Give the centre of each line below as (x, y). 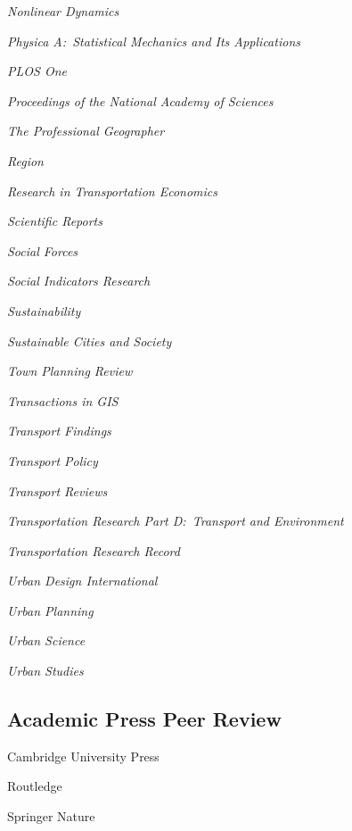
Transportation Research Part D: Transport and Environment (176, 521)
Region (25, 160)
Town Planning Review (70, 371)
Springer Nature (51, 816)
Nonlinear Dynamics (63, 11)
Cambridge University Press (83, 756)
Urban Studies (45, 671)
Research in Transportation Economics (112, 191)
